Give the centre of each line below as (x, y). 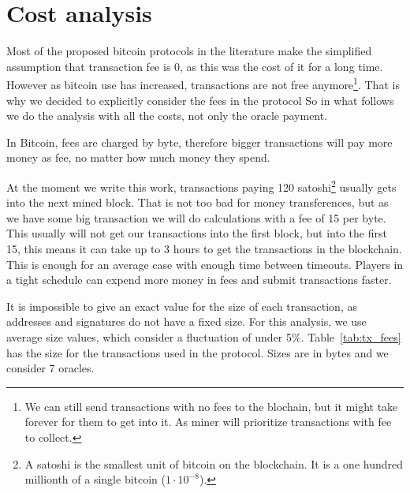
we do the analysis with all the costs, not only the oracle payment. (167, 116)
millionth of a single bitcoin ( (95, 479)
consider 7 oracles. (50, 368)
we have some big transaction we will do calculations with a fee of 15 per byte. (196, 217)
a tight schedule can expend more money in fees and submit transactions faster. (199, 280)
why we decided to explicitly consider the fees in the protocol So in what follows (200, 100)
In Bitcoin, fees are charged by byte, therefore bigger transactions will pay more (199, 142)
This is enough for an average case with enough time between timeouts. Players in (205, 264)
